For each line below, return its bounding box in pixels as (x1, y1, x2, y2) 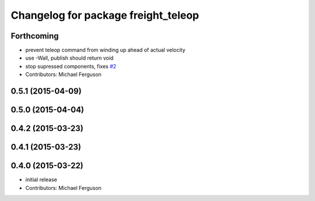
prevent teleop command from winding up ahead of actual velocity (25, 47, 186, 54)
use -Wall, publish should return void (25, 54, 114, 61)
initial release (25, 176, 58, 183)
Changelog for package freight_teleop (10, 9, 199, 22)
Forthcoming (10, 31, 59, 41)
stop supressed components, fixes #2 (25, 63, 117, 70)
